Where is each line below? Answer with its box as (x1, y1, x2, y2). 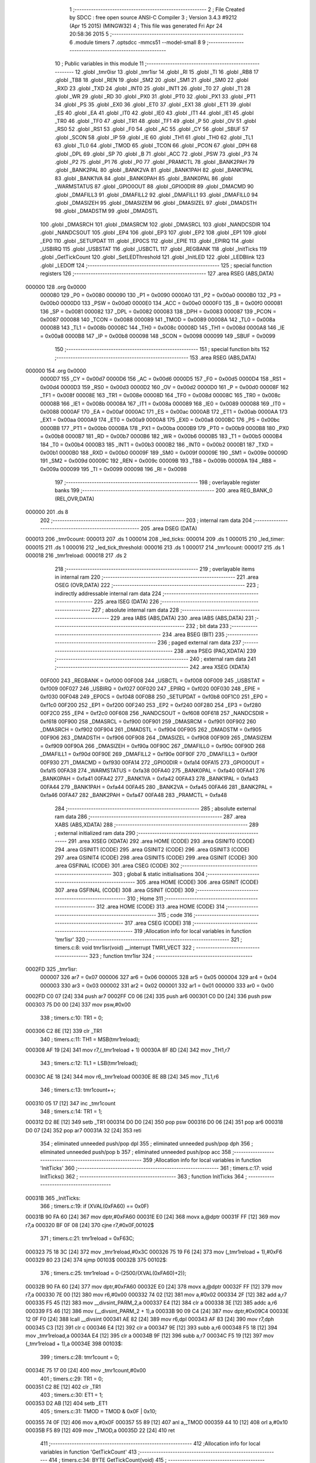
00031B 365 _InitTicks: (25, 1194, 81, 1201)
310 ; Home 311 (126, 895, 163, 902)
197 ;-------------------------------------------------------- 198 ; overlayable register (54, 479, 260, 486)
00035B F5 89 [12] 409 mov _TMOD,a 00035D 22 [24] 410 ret (25, 1427, 175, 1434)
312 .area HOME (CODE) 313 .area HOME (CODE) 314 (96, 903, 225, 910)
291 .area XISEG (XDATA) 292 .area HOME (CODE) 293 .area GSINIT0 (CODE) (68, 837, 255, 845)
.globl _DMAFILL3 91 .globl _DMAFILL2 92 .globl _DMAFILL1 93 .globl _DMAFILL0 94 (54, 191, 258, 198)
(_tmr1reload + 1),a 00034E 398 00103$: (25, 1340, 123, 1347)
